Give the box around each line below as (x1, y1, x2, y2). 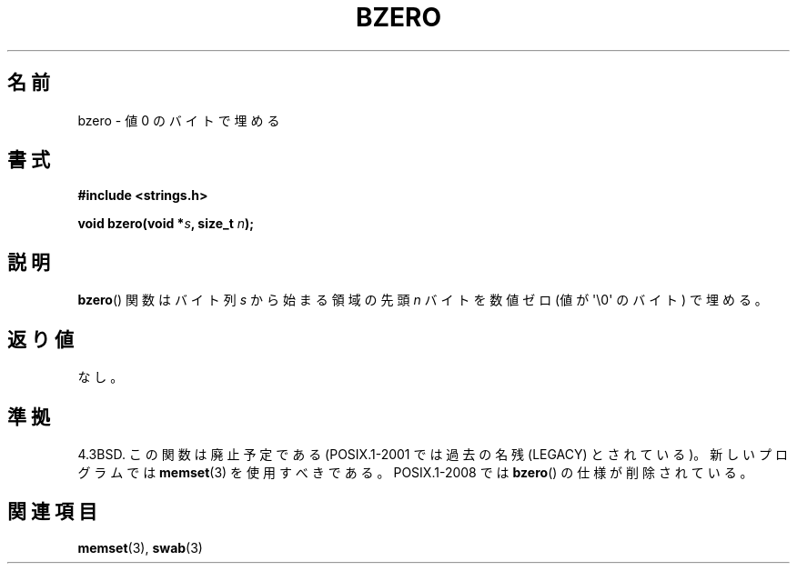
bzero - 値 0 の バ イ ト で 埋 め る (77, 112, 280, 128)
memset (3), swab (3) (77, 539, 203, 556)
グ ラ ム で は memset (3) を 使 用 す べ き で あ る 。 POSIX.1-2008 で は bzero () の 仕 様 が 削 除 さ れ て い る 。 (77, 464, 753, 480)
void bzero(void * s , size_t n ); (77, 215, 255, 232)
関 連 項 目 (7, 500, 97, 524)
